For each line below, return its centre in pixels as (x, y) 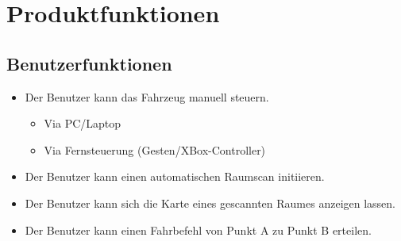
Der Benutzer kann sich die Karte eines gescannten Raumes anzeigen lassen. (210, 203)
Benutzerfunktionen (89, 63)
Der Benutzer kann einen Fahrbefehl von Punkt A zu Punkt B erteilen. (198, 230)
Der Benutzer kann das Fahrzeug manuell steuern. (147, 96)
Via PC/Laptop (83, 123)
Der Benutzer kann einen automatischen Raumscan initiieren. (175, 176)
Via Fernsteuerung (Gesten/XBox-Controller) (155, 149)
